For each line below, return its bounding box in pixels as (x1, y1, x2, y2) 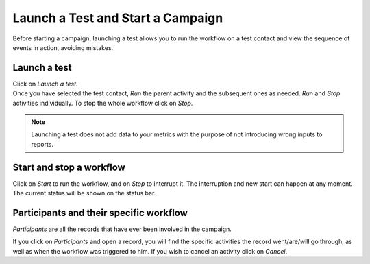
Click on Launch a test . (12, 80, 78, 88)
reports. (31, 140, 54, 148)
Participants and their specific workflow (12, 206, 188, 219)
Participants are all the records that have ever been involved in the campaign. (12, 225, 232, 233)
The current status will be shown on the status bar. (12, 189, 156, 197)
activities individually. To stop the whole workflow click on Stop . (12, 99, 193, 107)
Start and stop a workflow (12, 161, 126, 173)
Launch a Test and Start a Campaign (12, 10, 223, 25)
